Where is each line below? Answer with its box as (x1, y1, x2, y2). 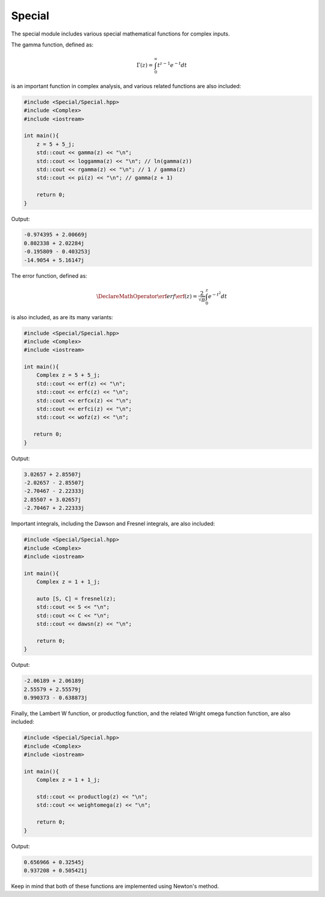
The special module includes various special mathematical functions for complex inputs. (11, 30, 230, 37)
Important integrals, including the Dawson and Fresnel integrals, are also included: (11, 520, 215, 527)
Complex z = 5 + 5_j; (36, 372, 101, 379)
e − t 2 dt (208, 291, 227, 299)
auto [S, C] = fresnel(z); (36, 595, 117, 602)
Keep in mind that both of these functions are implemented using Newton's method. (11, 883, 219, 890)
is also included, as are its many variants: (11, 313, 114, 320)
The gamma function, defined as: (11, 41, 94, 48)
